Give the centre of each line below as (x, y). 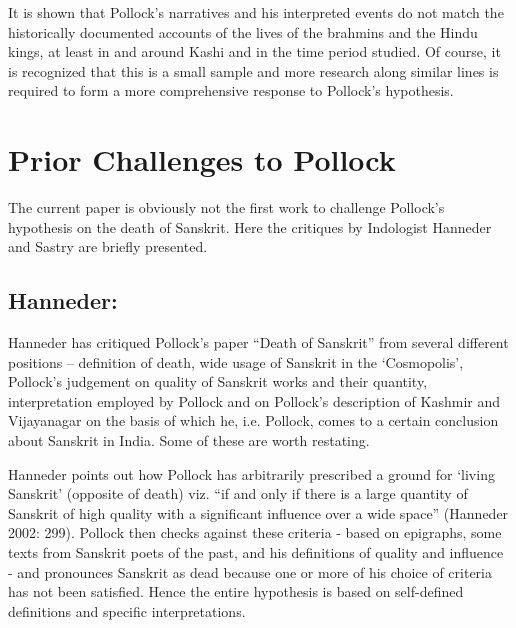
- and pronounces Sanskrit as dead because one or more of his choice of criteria (250, 571)
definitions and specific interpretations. (127, 610)
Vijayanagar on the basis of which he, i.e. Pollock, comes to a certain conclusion (253, 420)
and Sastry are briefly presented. (108, 246)
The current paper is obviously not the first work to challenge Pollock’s (226, 207)
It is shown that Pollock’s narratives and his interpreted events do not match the (256, 12)
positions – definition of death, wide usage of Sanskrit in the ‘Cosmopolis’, (236, 361)
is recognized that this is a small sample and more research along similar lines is (253, 70)
